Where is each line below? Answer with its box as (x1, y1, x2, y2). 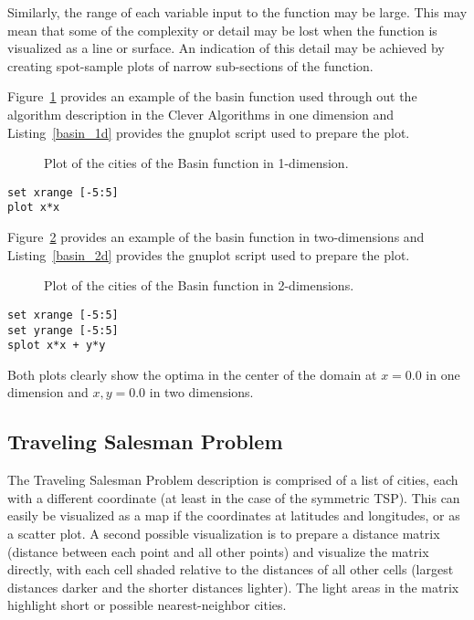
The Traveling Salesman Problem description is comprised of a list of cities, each (7, 470, 458, 489)
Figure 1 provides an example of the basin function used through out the (7, 87, 417, 106)
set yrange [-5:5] (7, 323, 119, 337)
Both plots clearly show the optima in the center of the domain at (7, 364, 377, 384)
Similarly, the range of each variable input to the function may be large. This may (7, 3, 468, 21)
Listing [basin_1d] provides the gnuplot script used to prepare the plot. (7, 122, 410, 142)
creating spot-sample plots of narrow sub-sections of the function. (7, 56, 374, 75)
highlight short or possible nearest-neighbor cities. (7, 595, 287, 615)
